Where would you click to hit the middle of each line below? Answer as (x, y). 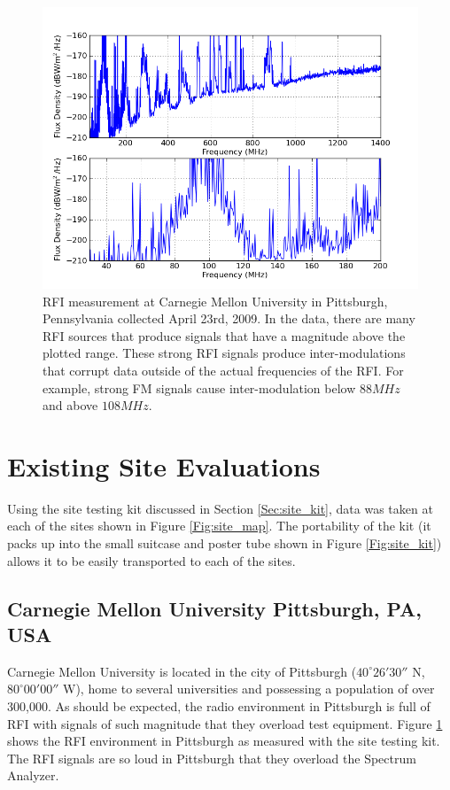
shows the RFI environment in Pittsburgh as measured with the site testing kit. (224, 741)
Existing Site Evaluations (164, 465)
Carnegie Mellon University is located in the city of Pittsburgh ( (182, 671)
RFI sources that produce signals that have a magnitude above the (224, 335)
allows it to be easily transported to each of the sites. (151, 560)
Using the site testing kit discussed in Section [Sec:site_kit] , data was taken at (220, 508)
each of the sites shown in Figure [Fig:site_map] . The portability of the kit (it (219, 526)
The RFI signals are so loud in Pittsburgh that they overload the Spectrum (212, 758)
